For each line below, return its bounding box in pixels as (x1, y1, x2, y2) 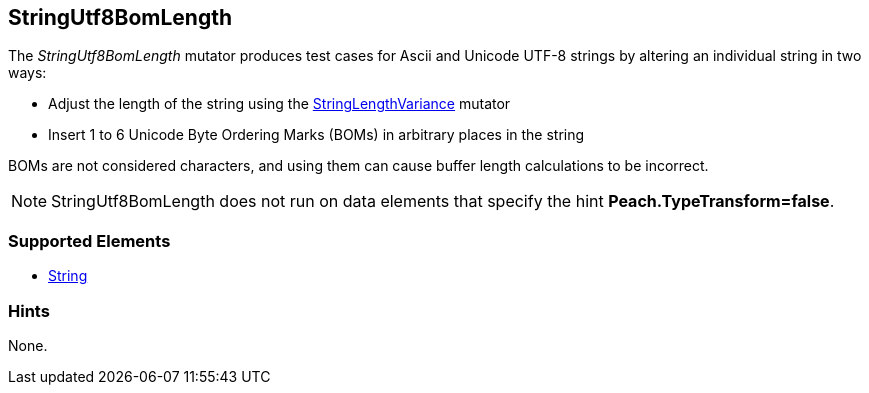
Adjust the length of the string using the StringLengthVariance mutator (48, 95, 511, 113)
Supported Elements (8, 230, 171, 251)
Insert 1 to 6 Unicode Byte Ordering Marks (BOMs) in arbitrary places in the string (48, 126, 585, 144)
